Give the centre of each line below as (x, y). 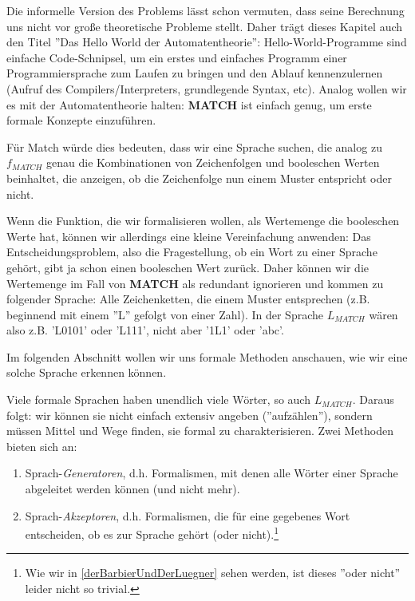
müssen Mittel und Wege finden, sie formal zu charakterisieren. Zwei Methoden (200, 431)
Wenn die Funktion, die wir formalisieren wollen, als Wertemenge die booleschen (203, 221)
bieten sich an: (42, 446)
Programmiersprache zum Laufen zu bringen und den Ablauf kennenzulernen (195, 73)
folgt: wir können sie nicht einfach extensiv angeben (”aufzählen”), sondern (190, 415)
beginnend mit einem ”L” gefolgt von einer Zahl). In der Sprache (165, 314)
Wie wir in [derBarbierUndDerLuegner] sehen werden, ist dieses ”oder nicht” (213, 573)
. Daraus (373, 399)
